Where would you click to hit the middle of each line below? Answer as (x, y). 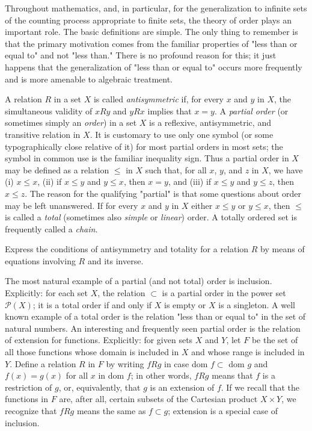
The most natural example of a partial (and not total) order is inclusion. (139, 281)
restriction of (29, 387)
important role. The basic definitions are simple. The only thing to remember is (151, 32)
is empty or (185, 304)
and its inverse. (115, 260)
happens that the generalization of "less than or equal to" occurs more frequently (154, 67)
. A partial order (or (251, 110)
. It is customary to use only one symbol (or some (182, 134)
